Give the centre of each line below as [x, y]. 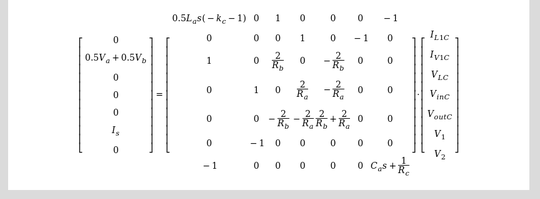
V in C [439, 95]
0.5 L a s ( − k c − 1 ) [209, 19]
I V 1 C [440, 55]
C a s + [383, 167]
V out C [440, 115]
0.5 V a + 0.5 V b [115, 59]
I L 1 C [440, 35]
